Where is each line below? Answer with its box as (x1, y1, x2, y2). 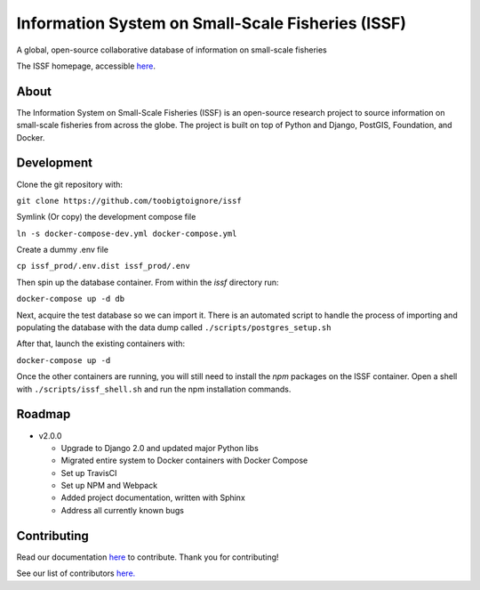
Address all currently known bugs (60, 505, 184, 515)
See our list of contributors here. (16, 568, 136, 578)
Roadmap (16, 407, 71, 422)
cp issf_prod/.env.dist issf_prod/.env (16, 261, 190, 271)
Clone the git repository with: (16, 179, 124, 190)
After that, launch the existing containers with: (16, 338, 186, 349)
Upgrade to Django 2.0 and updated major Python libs (60, 442, 260, 453)
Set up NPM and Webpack (60, 481, 158, 491)
